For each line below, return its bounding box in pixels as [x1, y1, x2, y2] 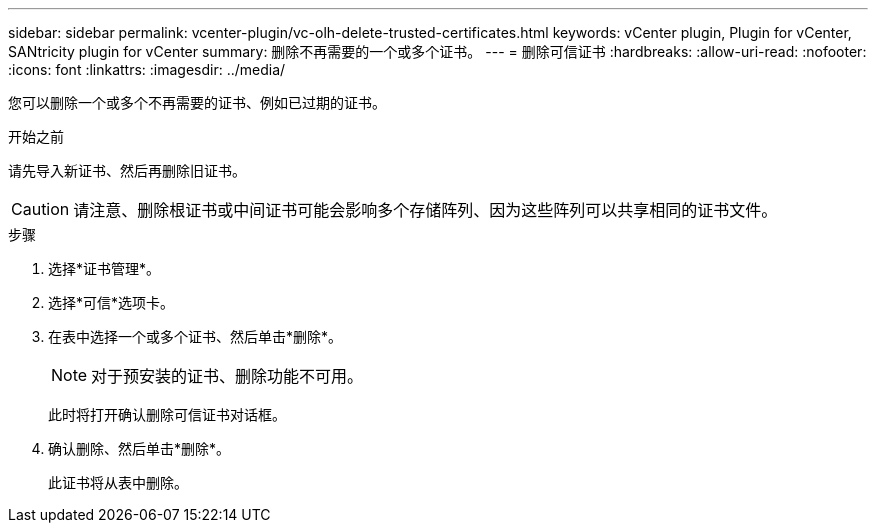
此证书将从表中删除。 [48, 474, 188, 491]
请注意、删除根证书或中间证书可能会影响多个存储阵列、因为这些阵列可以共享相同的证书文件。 [73, 200, 778, 220]
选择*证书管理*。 [48, 260, 161, 277]
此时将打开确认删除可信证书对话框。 [48, 406, 286, 423]
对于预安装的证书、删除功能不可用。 [91, 366, 364, 386]
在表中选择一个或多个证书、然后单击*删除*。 [48, 328, 343, 345]
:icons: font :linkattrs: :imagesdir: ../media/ [8, 61, 286, 78]
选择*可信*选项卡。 [48, 294, 175, 311]
